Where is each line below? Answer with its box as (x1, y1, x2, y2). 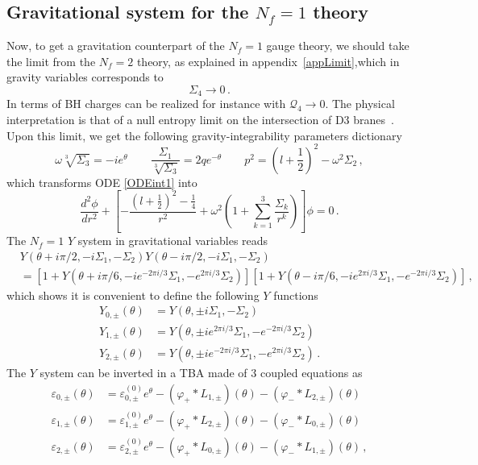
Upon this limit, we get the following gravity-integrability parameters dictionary (6, 127, 402, 143)
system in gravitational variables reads (77, 232, 268, 249)
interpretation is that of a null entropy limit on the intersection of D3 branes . (6, 111, 394, 128)
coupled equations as (260, 363, 363, 380)
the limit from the (6, 52, 96, 69)
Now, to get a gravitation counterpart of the (6, 37, 225, 54)
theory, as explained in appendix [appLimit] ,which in (136, 52, 400, 69)
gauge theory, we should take (266, 37, 409, 54)
